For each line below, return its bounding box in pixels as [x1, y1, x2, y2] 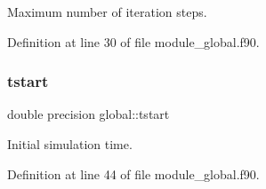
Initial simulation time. [7, 135, 133, 153]
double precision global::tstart [7, 105, 170, 123]
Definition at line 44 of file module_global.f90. [7, 164, 260, 183]
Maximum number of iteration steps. [7, 3, 207, 20]
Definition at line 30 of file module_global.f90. [7, 32, 260, 51]
